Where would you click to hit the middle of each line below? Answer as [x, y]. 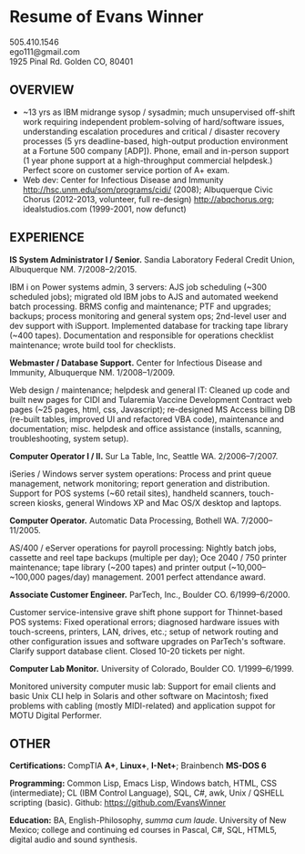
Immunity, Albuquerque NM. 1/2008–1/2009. [92, 372]
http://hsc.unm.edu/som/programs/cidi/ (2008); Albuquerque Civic [147, 190]
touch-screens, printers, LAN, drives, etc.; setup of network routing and [144, 632]
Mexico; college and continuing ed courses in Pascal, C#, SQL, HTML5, [143, 830]
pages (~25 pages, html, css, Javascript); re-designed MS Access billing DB [152, 409]
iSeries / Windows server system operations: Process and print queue [140, 473]
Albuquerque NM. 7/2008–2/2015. [73, 269]
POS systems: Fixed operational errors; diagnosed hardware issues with [145, 622]
